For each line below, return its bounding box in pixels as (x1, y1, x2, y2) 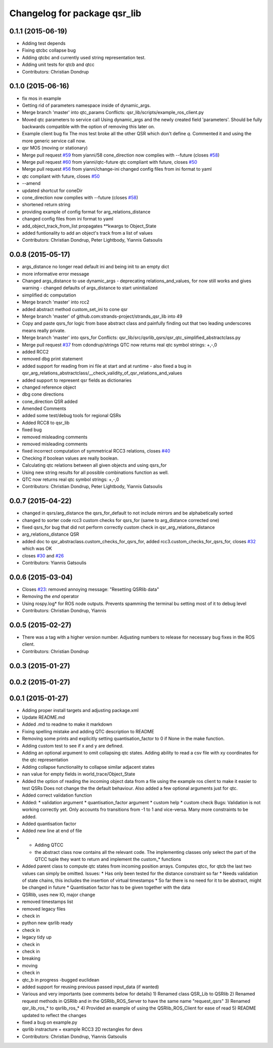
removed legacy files (22, 906, 66, 912)
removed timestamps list (22, 899, 73, 905)
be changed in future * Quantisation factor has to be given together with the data (22, 884, 191, 890)
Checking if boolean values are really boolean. (22, 455, 119, 461)
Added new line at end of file (22, 828, 82, 834)
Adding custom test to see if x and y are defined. (22, 742, 124, 748)
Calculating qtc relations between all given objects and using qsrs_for (22, 462, 167, 468)
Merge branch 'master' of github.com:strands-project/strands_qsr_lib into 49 (22, 313, 183, 319)
